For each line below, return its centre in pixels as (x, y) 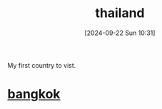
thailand (120, 13)
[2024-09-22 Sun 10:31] (120, 33)
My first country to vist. (42, 65)
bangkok (34, 94)
